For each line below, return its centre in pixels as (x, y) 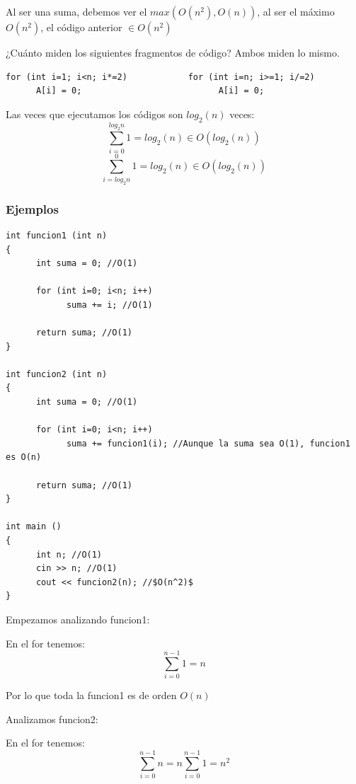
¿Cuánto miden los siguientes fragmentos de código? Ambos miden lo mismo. (173, 52)
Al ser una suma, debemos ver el (76, 11)
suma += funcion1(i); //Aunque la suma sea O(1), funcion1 (208, 443)
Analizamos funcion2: (52, 719)
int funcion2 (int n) (57, 374)
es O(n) (24, 457)
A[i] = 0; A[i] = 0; (150, 91)
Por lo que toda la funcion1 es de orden (91, 695)
